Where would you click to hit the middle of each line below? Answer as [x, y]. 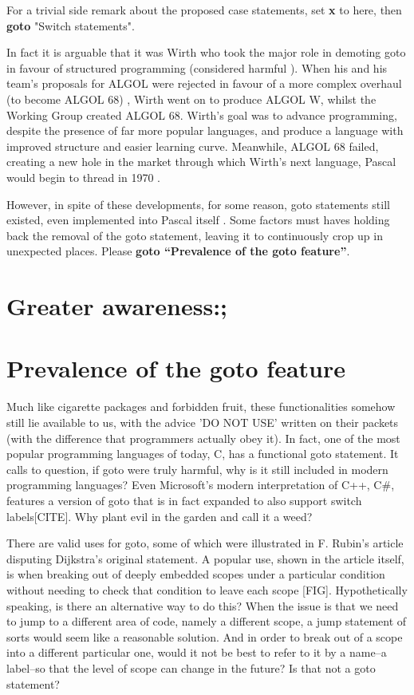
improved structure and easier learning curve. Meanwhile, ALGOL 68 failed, [193, 146]
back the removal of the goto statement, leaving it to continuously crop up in [195, 235]
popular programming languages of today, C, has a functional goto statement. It [203, 454]
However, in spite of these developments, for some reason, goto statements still [198, 204]
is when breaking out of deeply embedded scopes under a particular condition [196, 574]
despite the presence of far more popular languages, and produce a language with [205, 130]
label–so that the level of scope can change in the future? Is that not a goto [191, 667]
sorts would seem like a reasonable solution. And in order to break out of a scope [205, 636]
